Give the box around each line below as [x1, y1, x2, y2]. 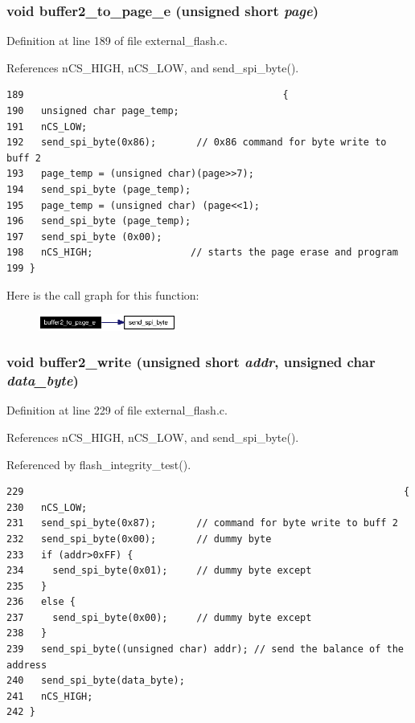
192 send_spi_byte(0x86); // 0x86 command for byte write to [6, 137, 387, 149]
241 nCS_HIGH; [6, 690, 93, 702]
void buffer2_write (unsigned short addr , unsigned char [6, 352, 376, 372]
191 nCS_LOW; [6, 120, 88, 133]
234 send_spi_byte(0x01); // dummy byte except [6, 565, 312, 577]
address [6, 659, 47, 671]
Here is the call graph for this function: [6, 286, 199, 303]
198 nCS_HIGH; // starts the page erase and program [6, 247, 398, 259]
